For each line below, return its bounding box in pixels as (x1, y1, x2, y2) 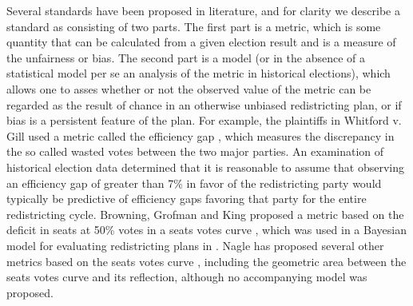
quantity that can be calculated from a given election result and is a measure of (6, 34, 396, 50)
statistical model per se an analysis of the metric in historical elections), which (6, 65, 391, 81)
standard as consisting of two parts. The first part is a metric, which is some (6, 18, 381, 34)
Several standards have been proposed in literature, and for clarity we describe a (6, 2, 400, 18)
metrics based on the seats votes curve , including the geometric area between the (6, 252, 407, 269)
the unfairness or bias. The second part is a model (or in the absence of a (6, 49, 365, 66)
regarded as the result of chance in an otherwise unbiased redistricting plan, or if (6, 96, 402, 113)
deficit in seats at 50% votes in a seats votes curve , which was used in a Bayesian (6, 221, 407, 238)
